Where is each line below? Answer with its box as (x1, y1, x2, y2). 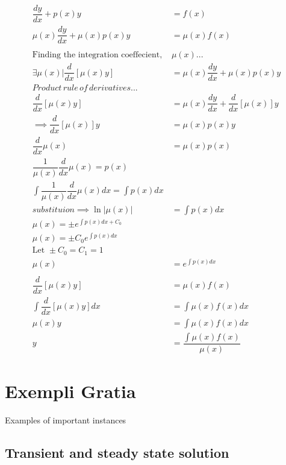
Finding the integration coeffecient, (32, 51, 163, 60)
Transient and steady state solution (5, 443, 229, 462)
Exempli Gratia (5, 379, 136, 403)
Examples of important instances (5, 414, 126, 426)
